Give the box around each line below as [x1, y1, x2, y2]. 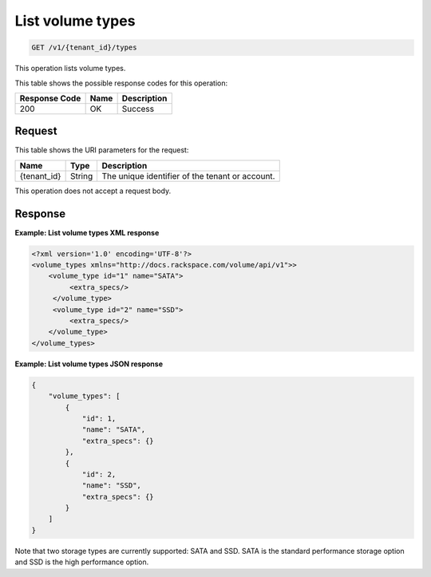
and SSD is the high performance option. [14, 557, 149, 567]
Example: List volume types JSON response [14, 359, 164, 369]
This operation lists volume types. [14, 64, 126, 73]
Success [121, 103, 155, 114]
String [69, 170, 93, 181]
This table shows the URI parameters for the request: [14, 145, 189, 155]
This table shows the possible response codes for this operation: [14, 78, 228, 88]
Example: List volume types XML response [14, 227, 160, 237]
